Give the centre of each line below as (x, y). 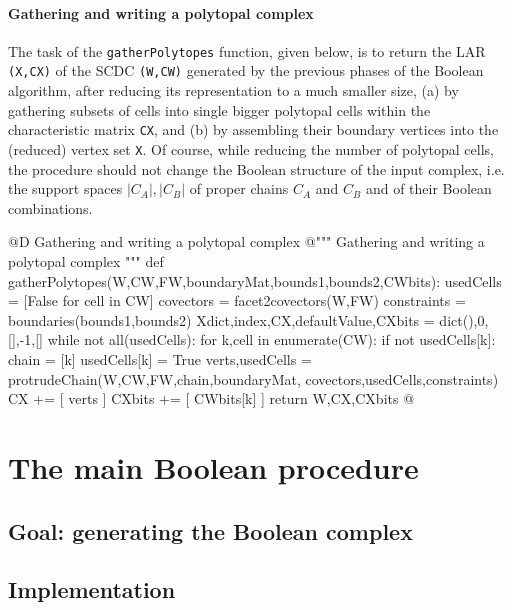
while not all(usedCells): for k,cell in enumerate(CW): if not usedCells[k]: (271, 339)
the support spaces (65, 188)
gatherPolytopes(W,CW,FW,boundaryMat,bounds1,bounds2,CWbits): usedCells (255, 280)
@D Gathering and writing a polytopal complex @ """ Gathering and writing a (246, 241)
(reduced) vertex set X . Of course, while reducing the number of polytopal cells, (251, 148)
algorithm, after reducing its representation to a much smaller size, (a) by (233, 90)
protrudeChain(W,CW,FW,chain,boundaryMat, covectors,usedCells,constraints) (253, 378)
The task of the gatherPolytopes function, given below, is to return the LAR (247, 50)
